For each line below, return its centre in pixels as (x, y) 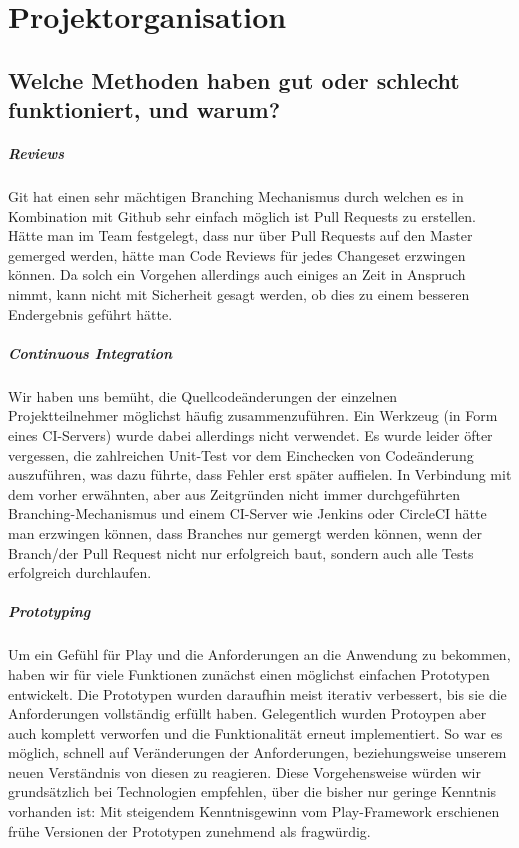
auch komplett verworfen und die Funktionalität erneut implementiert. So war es (255, 732)
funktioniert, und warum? (144, 109)
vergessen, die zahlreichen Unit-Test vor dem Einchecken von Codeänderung (241, 454)
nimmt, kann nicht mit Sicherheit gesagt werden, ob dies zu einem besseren (239, 294)
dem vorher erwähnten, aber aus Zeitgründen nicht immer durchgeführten (234, 493)
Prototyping (49, 611)
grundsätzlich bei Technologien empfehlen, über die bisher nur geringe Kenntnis (252, 791)
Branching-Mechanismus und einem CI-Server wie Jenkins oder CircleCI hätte (247, 513)
